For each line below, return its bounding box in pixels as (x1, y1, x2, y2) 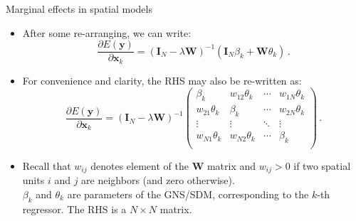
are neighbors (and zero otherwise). (81, 173, 235, 188)
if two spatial (293, 158, 351, 173)
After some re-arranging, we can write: (22, 25, 192, 40)
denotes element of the (90, 158, 189, 173)
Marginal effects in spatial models (6, 1, 152, 16)
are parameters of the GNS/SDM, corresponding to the (67, 186, 309, 201)
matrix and (206, 158, 256, 173)
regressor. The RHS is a (22, 201, 127, 216)
